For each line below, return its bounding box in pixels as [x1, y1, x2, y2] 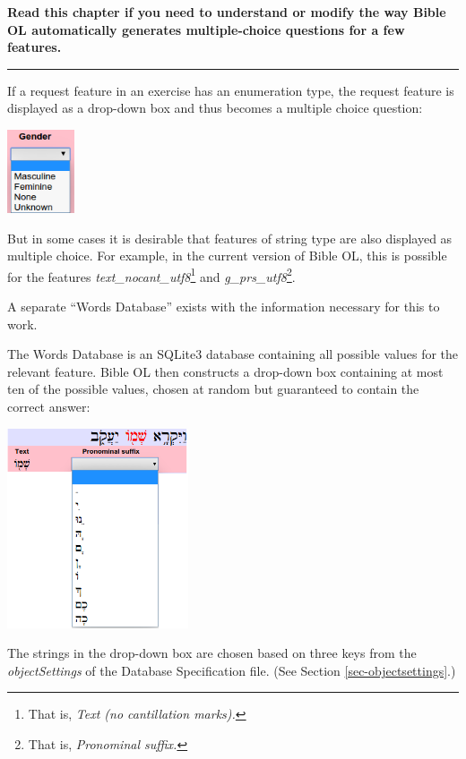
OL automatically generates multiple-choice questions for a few [7, 20, 405, 38]
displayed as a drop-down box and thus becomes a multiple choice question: [7, 98, 423, 117]
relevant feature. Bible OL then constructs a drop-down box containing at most [7, 362, 444, 380]
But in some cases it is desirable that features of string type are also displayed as [7, 228, 453, 247]
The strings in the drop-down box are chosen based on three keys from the [7, 644, 417, 662]
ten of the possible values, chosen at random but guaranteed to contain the [7, 379, 419, 398]
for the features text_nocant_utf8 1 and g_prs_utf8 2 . [7, 264, 296, 286]
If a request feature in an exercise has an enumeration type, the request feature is [7, 81, 454, 99]
